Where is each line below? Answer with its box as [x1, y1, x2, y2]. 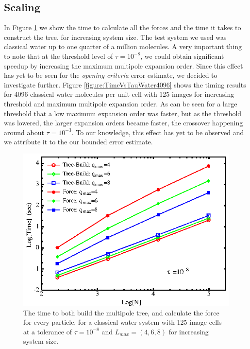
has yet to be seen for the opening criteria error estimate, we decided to [4, 70, 217, 80]
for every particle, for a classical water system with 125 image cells [23, 317, 222, 327]
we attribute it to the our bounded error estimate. [4, 137, 153, 147]
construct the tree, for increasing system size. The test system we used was [4, 32, 227, 42]
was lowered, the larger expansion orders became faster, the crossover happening [4, 118, 243, 128]
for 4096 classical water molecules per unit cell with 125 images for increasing [4, 89, 234, 99]
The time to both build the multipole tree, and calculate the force [23, 307, 219, 317]
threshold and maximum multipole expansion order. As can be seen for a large [4, 98, 237, 108]
